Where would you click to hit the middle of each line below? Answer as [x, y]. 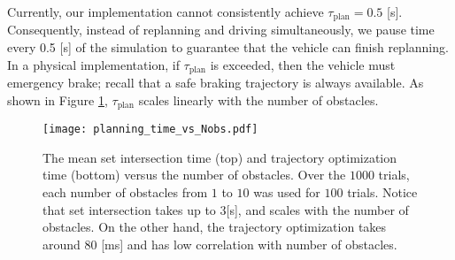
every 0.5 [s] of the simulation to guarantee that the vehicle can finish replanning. [228, 47]
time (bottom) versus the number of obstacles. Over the [194, 175]
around [62, 244]
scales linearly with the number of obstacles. [258, 99]
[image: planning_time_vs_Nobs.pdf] [150, 130]
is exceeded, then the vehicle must [303, 64]
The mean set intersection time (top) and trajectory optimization [220, 157]
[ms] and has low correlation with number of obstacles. [249, 244]
